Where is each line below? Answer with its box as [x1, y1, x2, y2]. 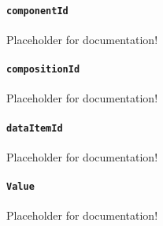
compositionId [6, 64, 80, 76]
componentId [6, 5, 69, 17]
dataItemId [6, 122, 63, 134]
